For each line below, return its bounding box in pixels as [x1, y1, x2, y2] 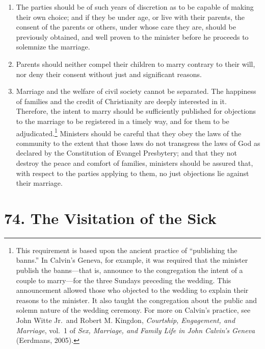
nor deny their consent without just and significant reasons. [16, 68, 202, 79]
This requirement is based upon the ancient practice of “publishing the [16, 244, 237, 255]
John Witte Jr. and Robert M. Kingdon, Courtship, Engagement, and [16, 315, 235, 326]
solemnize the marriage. [16, 41, 90, 52]
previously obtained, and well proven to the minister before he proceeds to [16, 31, 249, 42]
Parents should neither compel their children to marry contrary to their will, [16, 58, 255, 69]
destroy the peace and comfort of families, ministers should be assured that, [16, 157, 253, 168]
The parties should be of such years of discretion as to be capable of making [16, 2, 254, 12]
